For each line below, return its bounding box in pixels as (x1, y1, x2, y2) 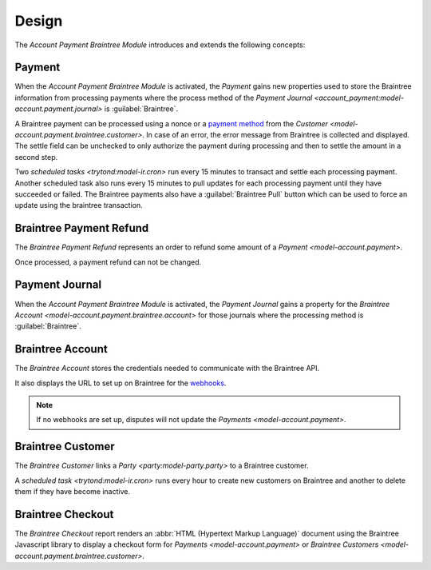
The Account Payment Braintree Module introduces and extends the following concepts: (14, 40, 306, 50)
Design (14, 12, 63, 30)
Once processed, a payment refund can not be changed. (14, 257, 202, 267)
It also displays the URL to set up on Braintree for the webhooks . (14, 378, 227, 388)
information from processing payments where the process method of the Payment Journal (14, 93, 313, 102)
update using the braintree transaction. (14, 201, 143, 210)
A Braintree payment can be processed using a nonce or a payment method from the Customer (14, 118, 329, 128)
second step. (14, 152, 58, 161)
